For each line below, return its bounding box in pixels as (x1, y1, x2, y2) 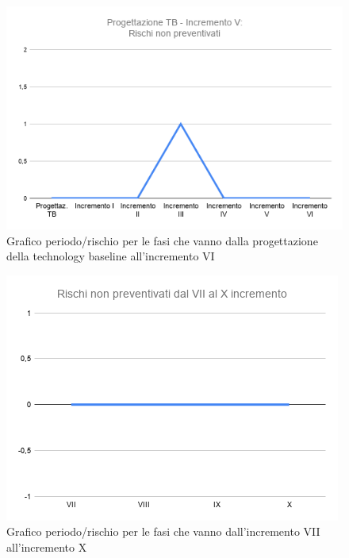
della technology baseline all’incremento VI (6, 248, 215, 264)
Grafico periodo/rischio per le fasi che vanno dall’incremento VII (6, 523, 320, 540)
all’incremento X (6, 539, 87, 556)
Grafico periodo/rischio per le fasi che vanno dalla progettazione (6, 232, 318, 248)
